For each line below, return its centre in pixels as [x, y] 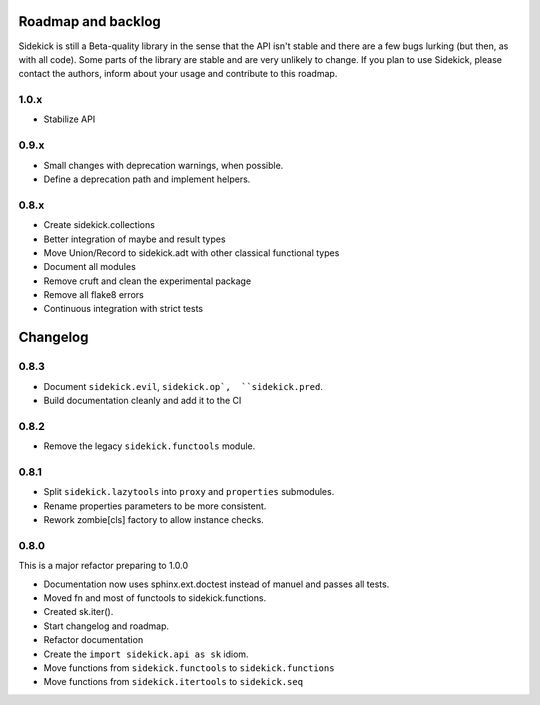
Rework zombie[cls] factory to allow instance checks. [153, 520]
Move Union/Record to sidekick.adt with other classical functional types [191, 252]
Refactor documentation [93, 640]
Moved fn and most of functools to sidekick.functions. [155, 597]
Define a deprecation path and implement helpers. [147, 179]
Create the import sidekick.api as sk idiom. [146, 654]
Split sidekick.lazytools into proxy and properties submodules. [189, 492]
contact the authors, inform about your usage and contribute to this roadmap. [178, 74]
